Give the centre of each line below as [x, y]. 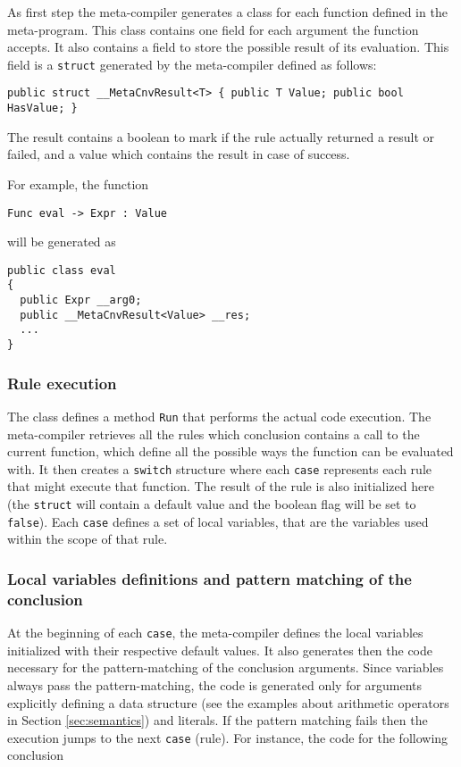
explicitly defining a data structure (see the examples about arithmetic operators [228, 702]
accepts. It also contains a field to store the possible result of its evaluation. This [228, 47]
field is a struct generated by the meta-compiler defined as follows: [192, 64]
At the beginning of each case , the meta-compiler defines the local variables [215, 633]
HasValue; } [42, 108]
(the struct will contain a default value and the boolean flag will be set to [212, 504]
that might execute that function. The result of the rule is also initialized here [221, 486]
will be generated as [62, 242]
